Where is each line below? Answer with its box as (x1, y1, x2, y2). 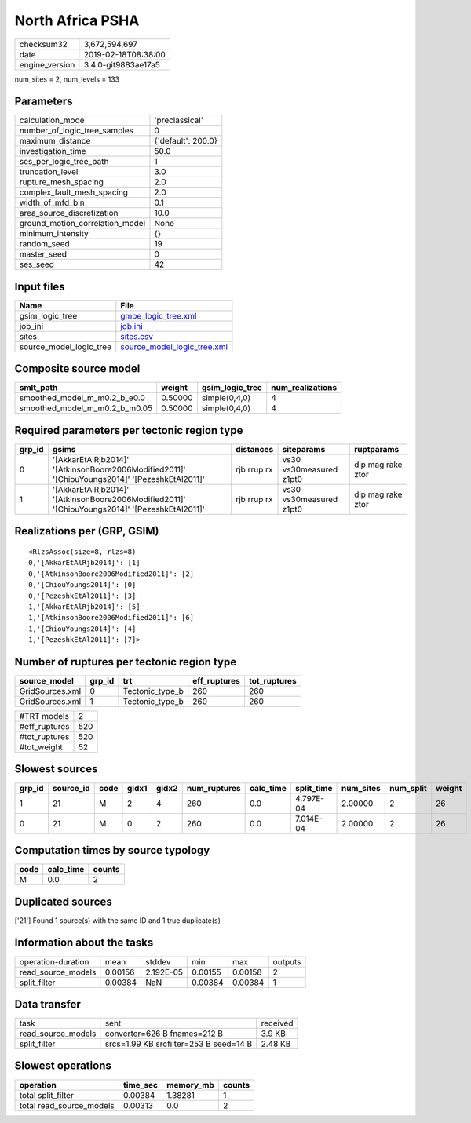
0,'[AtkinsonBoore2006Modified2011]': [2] (28, 569, 195, 578)
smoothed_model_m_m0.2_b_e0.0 (19, 392, 145, 403)
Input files (14, 279, 66, 294)
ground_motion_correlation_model (19, 218, 146, 229)
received (261, 1018, 294, 1029)
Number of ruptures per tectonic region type (14, 655, 237, 669)
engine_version (19, 59, 75, 70)
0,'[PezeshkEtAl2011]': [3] (28, 591, 137, 600)
